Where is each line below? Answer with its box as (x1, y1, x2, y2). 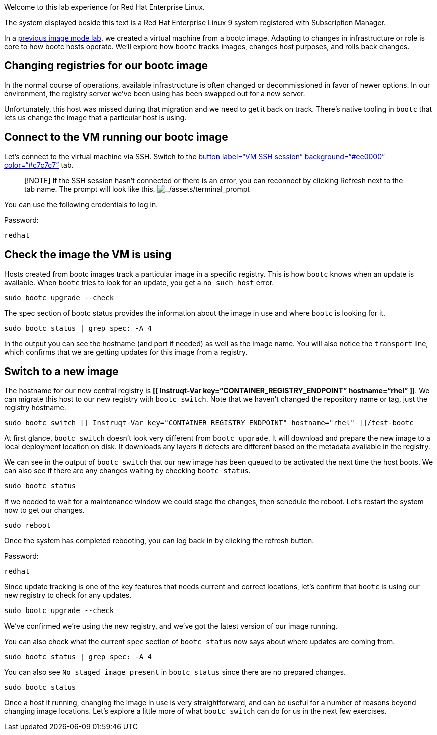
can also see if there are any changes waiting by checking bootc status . (4, 466, 251, 475)
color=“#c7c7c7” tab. (4, 160, 74, 169)
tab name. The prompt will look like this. (24, 184, 155, 193)
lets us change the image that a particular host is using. (4, 113, 187, 122)
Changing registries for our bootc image (4, 59, 208, 72)
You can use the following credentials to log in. (4, 200, 158, 209)
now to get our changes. (4, 506, 85, 515)
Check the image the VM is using (4, 248, 172, 261)
